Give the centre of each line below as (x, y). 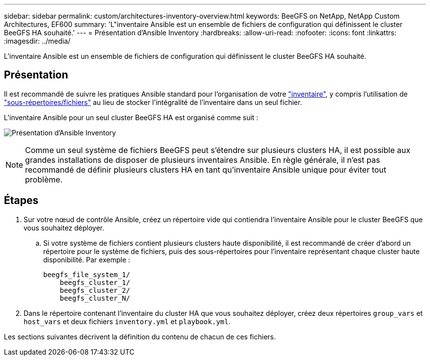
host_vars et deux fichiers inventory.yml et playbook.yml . (127, 321)
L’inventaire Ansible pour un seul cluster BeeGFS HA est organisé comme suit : (131, 117)
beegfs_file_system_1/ (87, 274)
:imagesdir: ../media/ (37, 41)
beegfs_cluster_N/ (95, 298)
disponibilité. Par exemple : (87, 259)
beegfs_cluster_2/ (95, 290)
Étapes (21, 201)
